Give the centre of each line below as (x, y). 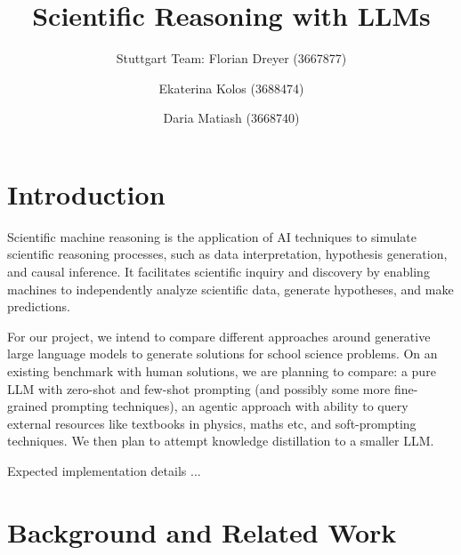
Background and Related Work (202, 531)
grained (28, 406)
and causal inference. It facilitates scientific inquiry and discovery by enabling (218, 272)
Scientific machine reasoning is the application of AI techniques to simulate (212, 236)
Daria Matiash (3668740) (231, 118)
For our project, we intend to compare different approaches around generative (219, 336)
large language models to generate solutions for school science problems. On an (222, 354)
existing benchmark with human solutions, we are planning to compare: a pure (222, 371)
